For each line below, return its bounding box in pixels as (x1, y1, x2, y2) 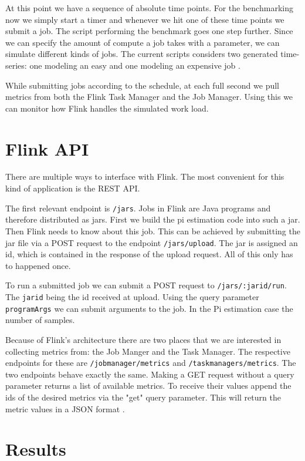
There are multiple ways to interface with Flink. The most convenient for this (5, 170, 284, 183)
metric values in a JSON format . (5, 402, 125, 415)
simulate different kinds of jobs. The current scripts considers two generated (5, 48, 278, 60)
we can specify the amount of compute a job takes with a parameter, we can (5, 36, 280, 48)
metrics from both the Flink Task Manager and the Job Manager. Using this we (5, 90, 293, 103)
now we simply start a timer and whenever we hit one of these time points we (5, 13, 284, 25)
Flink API (5, 136, 89, 160)
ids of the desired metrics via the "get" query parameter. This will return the (5, 391, 281, 403)
